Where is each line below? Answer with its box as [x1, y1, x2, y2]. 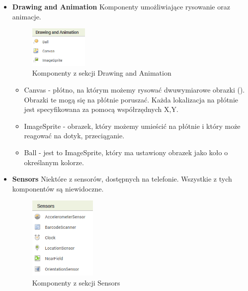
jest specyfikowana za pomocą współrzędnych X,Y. [24, 104, 178, 114]
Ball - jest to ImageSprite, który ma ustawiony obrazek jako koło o [24, 147, 228, 157]
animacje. [12, 11, 41, 21]
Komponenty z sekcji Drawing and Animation [32, 68, 171, 78]
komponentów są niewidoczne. [12, 183, 104, 194]
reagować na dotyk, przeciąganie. [24, 130, 125, 141]
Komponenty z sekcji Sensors [32, 278, 120, 288]
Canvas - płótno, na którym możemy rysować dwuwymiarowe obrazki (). [24, 84, 245, 95]
